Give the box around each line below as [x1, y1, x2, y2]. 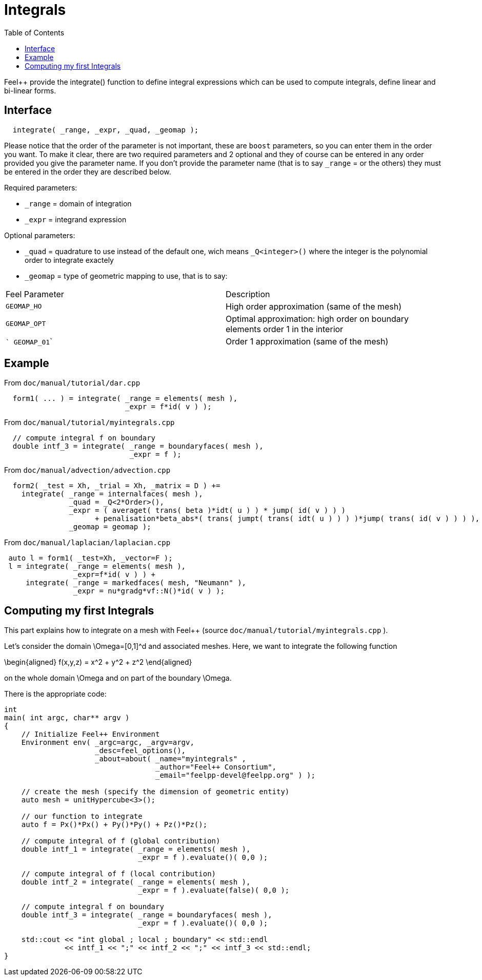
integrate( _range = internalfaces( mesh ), [21, 490, 203, 498]
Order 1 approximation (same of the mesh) [226, 336, 389, 347]
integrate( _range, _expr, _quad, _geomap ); [12, 125, 199, 134]
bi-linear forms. [4, 86, 56, 95]
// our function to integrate [21, 812, 143, 821]
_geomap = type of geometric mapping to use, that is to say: [25, 271, 228, 280]
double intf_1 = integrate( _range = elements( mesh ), [21, 845, 251, 854]
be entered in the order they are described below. [4, 167, 171, 176]
